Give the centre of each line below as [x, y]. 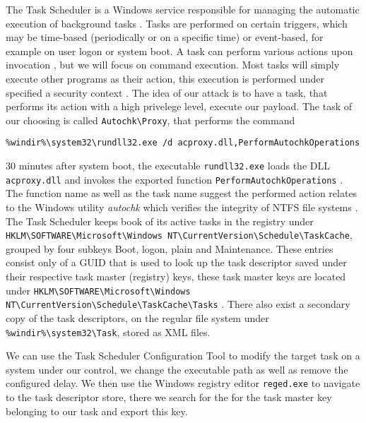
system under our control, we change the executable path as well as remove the [177, 369]
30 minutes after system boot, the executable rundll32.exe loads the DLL [168, 166]
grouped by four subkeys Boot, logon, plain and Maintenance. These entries [170, 248]
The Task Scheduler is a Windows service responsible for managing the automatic [183, 9]
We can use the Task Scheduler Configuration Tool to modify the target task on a [183, 356]
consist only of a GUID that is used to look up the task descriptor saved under [176, 262]
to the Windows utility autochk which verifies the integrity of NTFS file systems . [182, 207]
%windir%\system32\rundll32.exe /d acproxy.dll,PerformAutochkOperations [183, 143]
